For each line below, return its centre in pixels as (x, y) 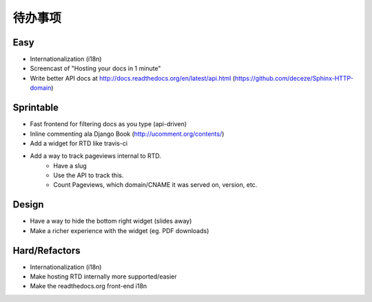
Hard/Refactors (46, 251)
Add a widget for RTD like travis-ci (79, 143)
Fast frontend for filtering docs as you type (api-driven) (108, 124)
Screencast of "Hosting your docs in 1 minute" (95, 68)
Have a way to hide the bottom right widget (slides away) (111, 221)
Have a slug (70, 165)
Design (28, 204)
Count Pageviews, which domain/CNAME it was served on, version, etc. (155, 185)
